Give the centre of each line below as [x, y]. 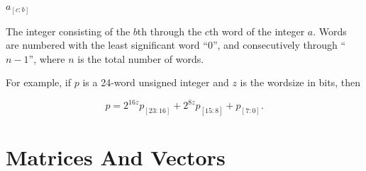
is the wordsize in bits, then [300, 82]
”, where [47, 58]
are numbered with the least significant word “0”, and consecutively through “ [176, 45]
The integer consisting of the [68, 31]
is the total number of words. [141, 58]
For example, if [39, 82]
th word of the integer [257, 31]
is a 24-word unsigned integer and [156, 82]
